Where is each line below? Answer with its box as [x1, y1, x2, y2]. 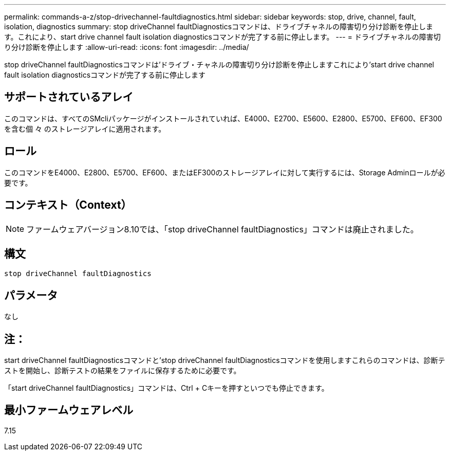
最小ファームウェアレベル [4, 404, 134, 417]
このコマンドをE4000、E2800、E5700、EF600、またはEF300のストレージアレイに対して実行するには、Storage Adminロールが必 [4, 168, 445, 177]
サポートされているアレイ [4, 90, 134, 104]
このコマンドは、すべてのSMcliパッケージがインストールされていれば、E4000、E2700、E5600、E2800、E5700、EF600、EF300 [4, 114, 442, 123]
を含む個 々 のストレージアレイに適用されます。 [4, 124, 166, 133]
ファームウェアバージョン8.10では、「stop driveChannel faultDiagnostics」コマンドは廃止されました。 [26, 224, 419, 234]
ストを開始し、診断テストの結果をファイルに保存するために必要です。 [4, 366, 241, 375]
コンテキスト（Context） [4, 198, 132, 212]
